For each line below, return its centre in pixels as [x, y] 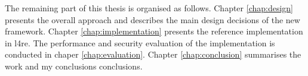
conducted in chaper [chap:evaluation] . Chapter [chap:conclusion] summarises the [153, 54]
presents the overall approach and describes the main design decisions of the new [153, 19]
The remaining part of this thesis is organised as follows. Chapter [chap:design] [149, 8]
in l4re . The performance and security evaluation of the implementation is [140, 42]
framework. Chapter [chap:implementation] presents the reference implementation [154, 31]
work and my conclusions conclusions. [74, 66]
